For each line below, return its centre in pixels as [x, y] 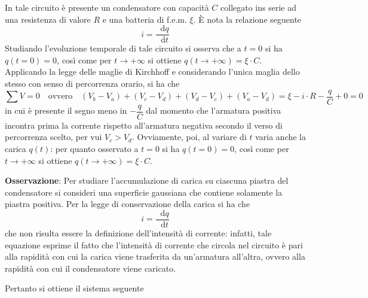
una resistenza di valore [48, 19]
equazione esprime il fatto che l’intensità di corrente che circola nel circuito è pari [154, 244]
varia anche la [281, 137]
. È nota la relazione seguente [247, 19]
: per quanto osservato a [94, 148]
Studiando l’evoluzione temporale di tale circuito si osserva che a [123, 48]
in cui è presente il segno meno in [66, 110]
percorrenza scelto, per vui [53, 137]
